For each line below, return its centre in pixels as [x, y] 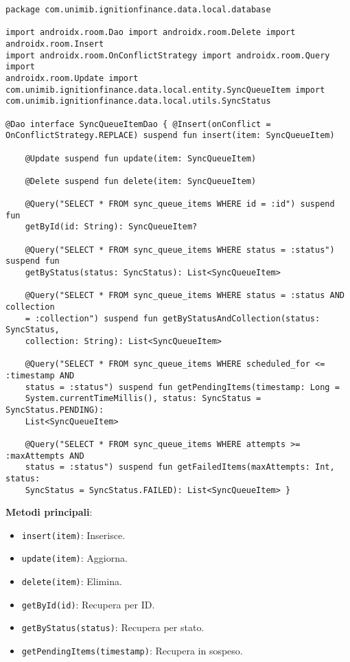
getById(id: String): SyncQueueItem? [111, 227]
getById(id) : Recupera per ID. [88, 604]
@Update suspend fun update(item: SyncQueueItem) [141, 158]
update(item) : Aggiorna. [74, 558]
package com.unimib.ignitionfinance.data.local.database [138, 10]
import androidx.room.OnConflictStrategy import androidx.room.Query [168, 55]
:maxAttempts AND [45, 456]
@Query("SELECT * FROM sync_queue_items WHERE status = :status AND [185, 296]
